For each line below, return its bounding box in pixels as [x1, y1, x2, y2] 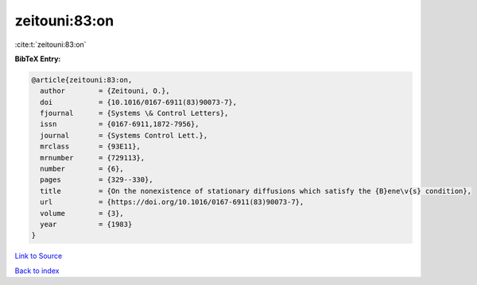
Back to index [14, 266, 60, 275]
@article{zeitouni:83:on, [31, 75, 133, 84]
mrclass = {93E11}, [40, 142, 141, 151]
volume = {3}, [40, 209, 125, 218]
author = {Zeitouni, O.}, [40, 87, 170, 95]
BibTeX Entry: [14, 54, 61, 64]
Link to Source [14, 251, 63, 261]
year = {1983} [40, 220, 133, 229]
